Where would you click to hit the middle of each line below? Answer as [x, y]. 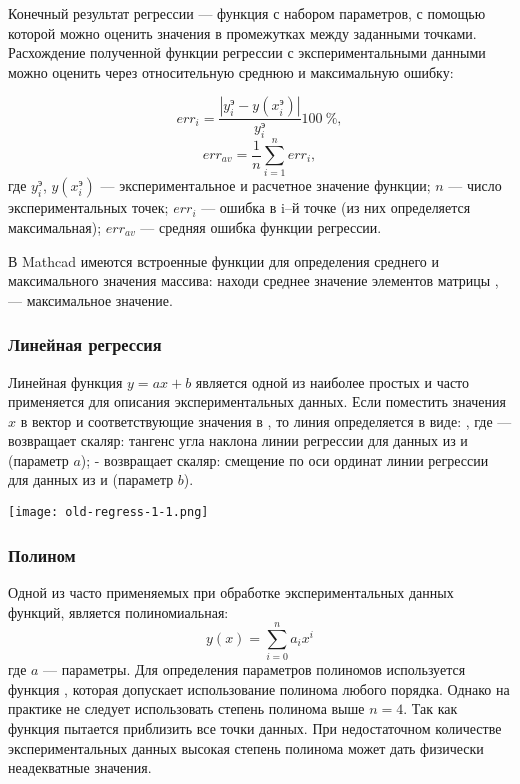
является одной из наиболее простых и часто [332, 381]
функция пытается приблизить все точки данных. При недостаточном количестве [255, 728]
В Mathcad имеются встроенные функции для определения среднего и [223, 260]
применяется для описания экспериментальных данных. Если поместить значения [257, 401]
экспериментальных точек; [88, 207]
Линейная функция [65, 381]
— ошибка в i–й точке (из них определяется [336, 207]
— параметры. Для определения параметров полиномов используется [254, 669]
